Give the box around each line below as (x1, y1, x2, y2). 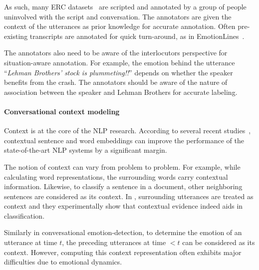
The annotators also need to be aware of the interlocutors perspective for (4, 47, 228, 58)
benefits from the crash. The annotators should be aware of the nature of (4, 77, 228, 87)
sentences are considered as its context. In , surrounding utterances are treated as (4, 191, 254, 201)
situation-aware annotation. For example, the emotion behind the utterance (4, 57, 235, 67)
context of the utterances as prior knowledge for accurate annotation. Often (4, 21, 236, 31)
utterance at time (4, 237, 57, 248)
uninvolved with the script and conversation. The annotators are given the (4, 11, 232, 21)
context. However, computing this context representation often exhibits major (4, 247, 242, 257)
